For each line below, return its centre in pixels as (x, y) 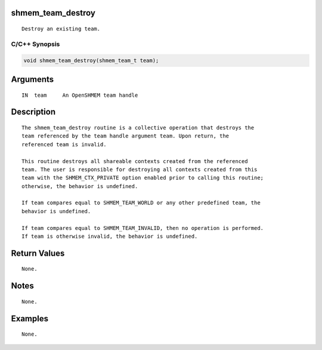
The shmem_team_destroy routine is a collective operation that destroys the (138, 128)
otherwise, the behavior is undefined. (80, 186)
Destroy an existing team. (61, 29)
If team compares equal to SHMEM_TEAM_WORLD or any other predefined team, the (141, 203)
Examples (30, 319)
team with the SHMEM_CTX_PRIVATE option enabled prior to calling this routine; (143, 178)
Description (33, 112)
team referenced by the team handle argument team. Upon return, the (126, 136)
